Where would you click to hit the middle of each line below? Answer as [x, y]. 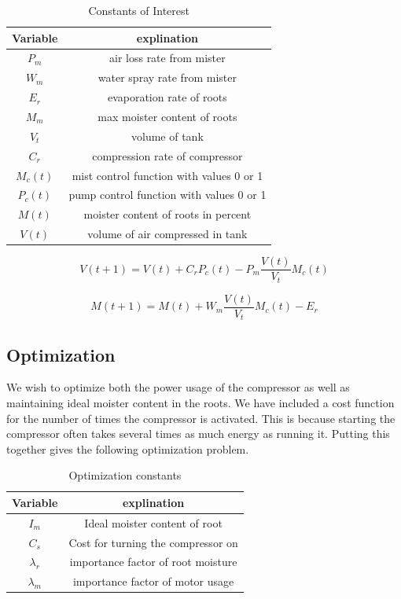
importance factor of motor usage [153, 581]
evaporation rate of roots [167, 97]
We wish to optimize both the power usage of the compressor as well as [178, 387]
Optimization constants [125, 475]
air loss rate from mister [167, 58]
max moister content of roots [167, 116]
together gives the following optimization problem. [128, 448]
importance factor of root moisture [153, 562]
